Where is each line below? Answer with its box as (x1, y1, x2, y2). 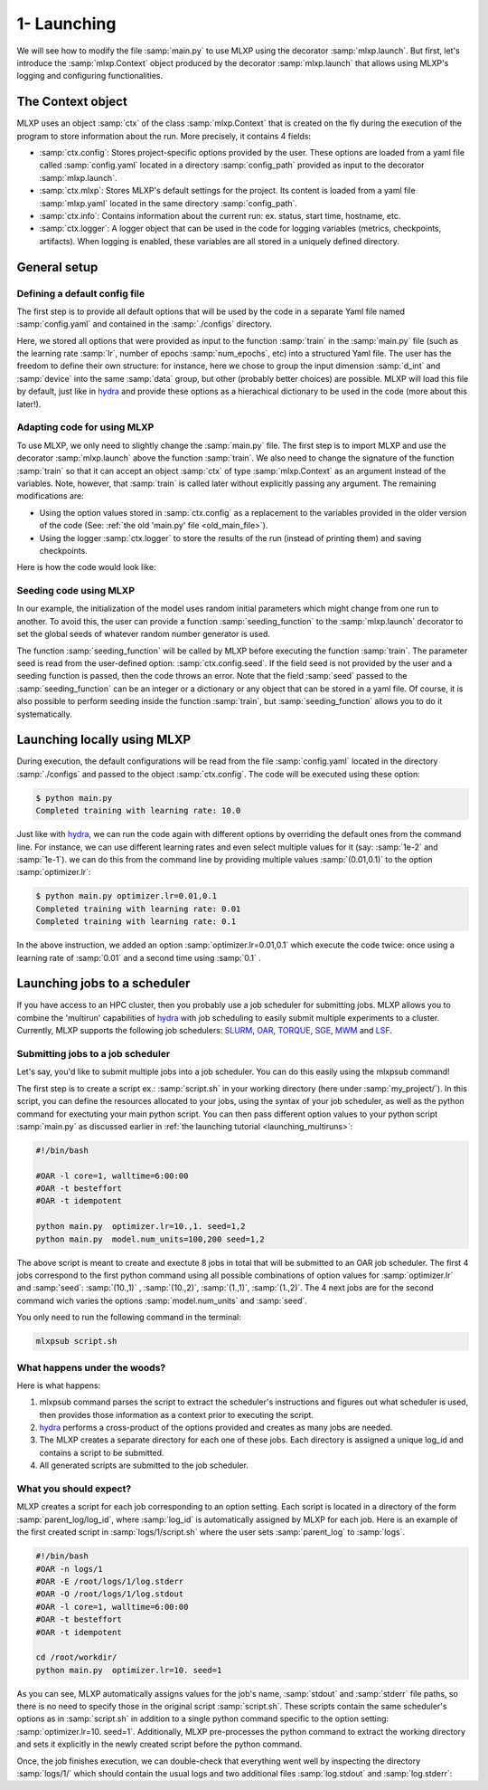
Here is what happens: (16, 1380, 101, 1391)
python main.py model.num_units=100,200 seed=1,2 (35, 1233, 266, 1244)
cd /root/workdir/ (35, 1652, 117, 1662)
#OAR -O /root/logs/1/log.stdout (35, 1589, 184, 1599)
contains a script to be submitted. (39, 1447, 164, 1458)
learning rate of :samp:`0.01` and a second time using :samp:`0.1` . (16, 952, 262, 963)
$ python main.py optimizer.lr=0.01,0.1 (35, 891, 217, 901)
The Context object (16, 94, 128, 109)
